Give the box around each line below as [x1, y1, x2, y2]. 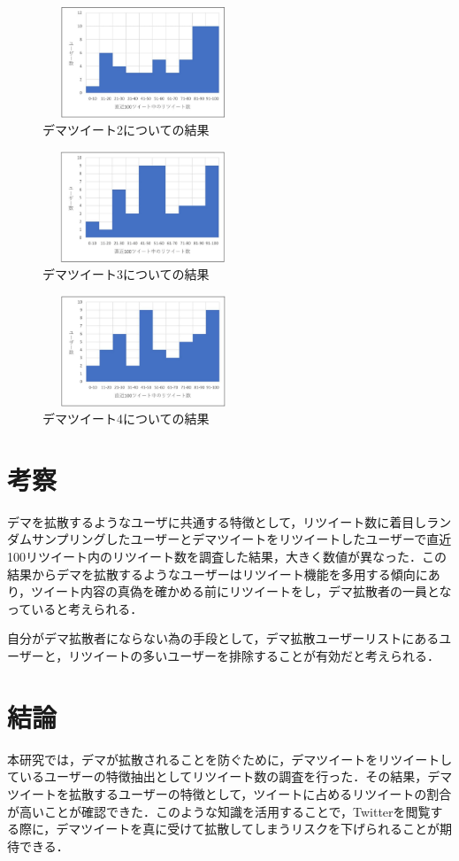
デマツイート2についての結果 [42, 120, 210, 139]
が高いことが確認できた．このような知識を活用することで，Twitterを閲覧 [7, 802, 431, 820]
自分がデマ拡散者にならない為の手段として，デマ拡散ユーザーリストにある [7, 629, 440, 648]
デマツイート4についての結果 [42, 409, 210, 428]
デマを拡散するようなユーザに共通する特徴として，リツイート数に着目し [7, 512, 427, 531]
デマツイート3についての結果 [42, 265, 210, 283]
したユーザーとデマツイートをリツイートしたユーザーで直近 [105, 530, 452, 548]
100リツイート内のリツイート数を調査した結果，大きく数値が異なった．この [7, 547, 447, 566]
